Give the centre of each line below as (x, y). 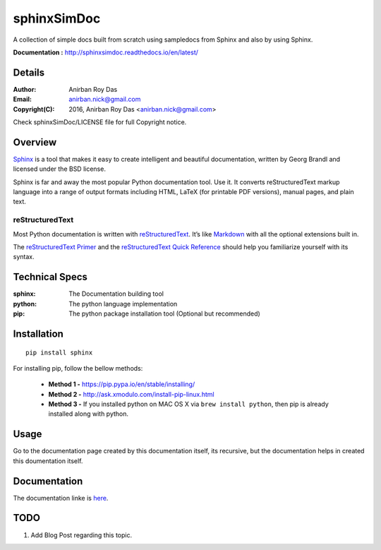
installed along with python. (89, 414)
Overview (35, 142)
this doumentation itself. (48, 461)
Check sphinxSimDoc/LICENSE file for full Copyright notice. (100, 122)
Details (29, 72)
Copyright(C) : (34, 109)
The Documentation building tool (116, 294)
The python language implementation (123, 304)
